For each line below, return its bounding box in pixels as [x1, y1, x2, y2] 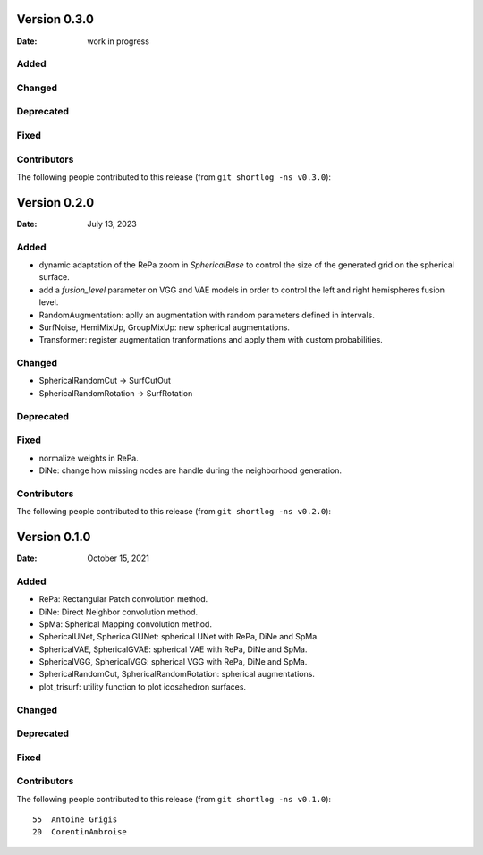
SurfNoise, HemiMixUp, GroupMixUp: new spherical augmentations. [38, 322, 291, 333]
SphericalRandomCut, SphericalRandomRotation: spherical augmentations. [38, 669, 315, 680]
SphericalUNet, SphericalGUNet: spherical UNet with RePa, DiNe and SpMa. [38, 631, 319, 642]
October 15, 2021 [87, 553, 149, 563]
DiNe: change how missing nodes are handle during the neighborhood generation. [38, 465, 343, 476]
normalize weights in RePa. [38, 453, 139, 463]
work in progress [87, 36, 149, 47]
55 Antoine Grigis [32, 815, 118, 825]
